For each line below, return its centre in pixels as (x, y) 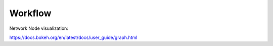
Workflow (30, 13)
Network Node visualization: (39, 28)
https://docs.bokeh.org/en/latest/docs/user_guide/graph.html (73, 37)
